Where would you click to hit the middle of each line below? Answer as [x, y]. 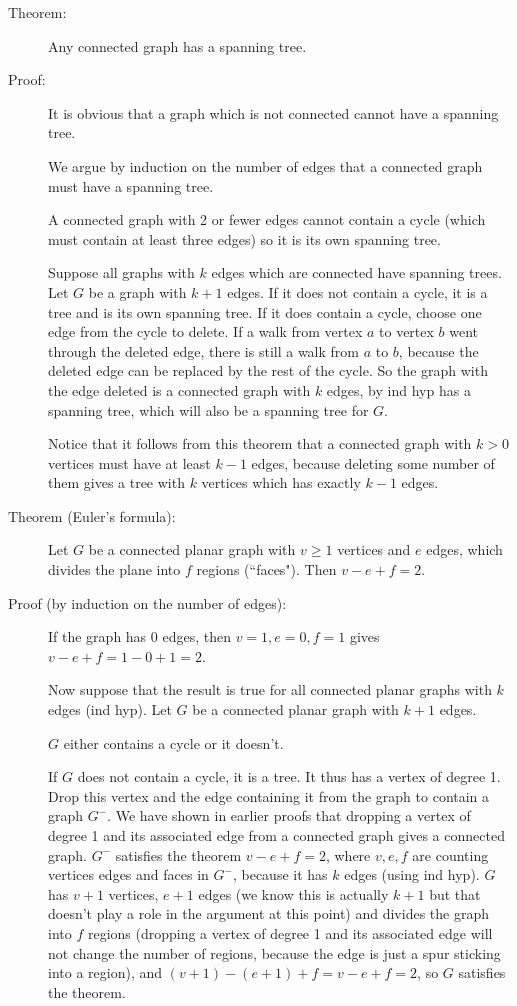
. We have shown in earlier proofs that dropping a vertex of [289, 815]
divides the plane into [114, 569]
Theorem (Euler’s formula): [92, 515]
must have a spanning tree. [131, 185]
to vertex [406, 331]
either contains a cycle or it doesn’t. [173, 742]
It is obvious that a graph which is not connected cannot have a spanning [273, 112]
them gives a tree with [116, 482]
